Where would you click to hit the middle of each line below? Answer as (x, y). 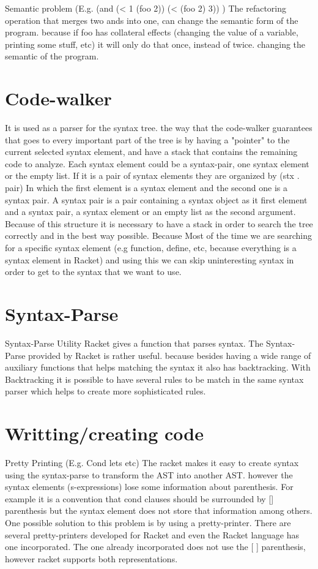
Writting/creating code (104, 433)
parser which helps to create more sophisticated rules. (105, 391)
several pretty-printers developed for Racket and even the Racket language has (152, 534)
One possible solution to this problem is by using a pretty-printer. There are (148, 522)
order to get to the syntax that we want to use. (93, 272)
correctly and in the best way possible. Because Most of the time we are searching (159, 236)
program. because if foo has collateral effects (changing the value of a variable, (152, 32)
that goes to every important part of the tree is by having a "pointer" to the (147, 139)
